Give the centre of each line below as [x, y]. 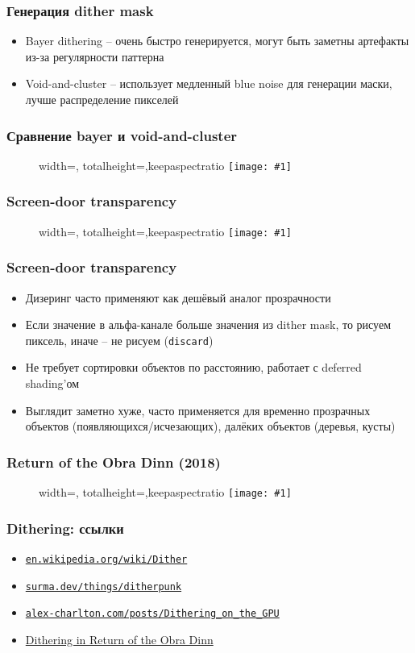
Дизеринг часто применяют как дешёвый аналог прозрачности [178, 297]
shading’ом [52, 383]
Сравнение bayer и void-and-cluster [122, 135]
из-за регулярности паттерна [95, 56]
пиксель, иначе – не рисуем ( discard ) [119, 340]
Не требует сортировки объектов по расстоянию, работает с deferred [193, 367]
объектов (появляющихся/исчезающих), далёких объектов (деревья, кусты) [210, 426]
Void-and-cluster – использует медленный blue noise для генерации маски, [209, 83]
